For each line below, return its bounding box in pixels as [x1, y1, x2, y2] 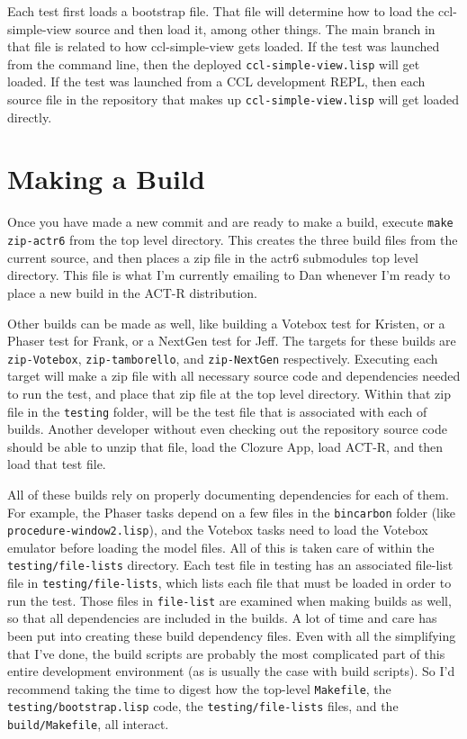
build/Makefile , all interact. [7, 715, 169, 734]
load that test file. [7, 455, 106, 473]
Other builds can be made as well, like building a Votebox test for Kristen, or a [7, 313, 445, 332]
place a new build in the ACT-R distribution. [7, 283, 257, 302]
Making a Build [7, 160, 205, 197]
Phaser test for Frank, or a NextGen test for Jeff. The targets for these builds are [7, 331, 456, 350]
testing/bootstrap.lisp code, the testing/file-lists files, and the [7, 697, 399, 716]
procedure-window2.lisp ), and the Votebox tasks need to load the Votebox [7, 520, 428, 539]
